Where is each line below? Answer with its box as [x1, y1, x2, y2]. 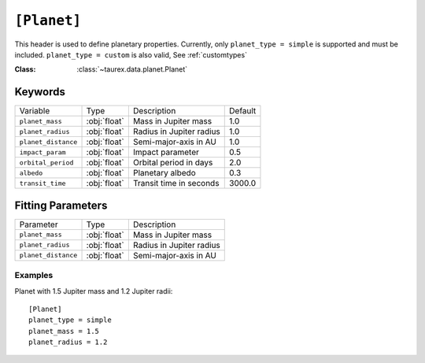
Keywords [14, 85, 66, 98]
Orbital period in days [132, 157, 213, 169]
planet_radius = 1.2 [28, 338, 108, 346]
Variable [19, 106, 50, 117]
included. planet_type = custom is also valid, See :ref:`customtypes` [14, 50, 248, 59]
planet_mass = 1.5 [28, 327, 100, 335]
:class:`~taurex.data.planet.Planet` [76, 65, 188, 74]
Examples [14, 270, 54, 281]
